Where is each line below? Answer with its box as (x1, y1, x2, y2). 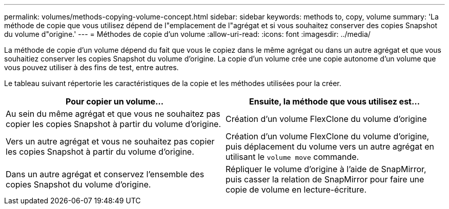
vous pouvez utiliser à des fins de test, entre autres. (4, 63, 179, 72)
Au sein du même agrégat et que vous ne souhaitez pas (6, 109, 220, 119)
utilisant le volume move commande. (226, 152, 359, 162)
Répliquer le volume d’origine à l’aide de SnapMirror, (226, 164, 426, 174)
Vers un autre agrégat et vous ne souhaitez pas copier (6, 136, 215, 147)
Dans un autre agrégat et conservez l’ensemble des (6, 169, 205, 179)
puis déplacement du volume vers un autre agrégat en (226, 141, 434, 152)
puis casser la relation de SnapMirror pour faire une (226, 174, 424, 184)
